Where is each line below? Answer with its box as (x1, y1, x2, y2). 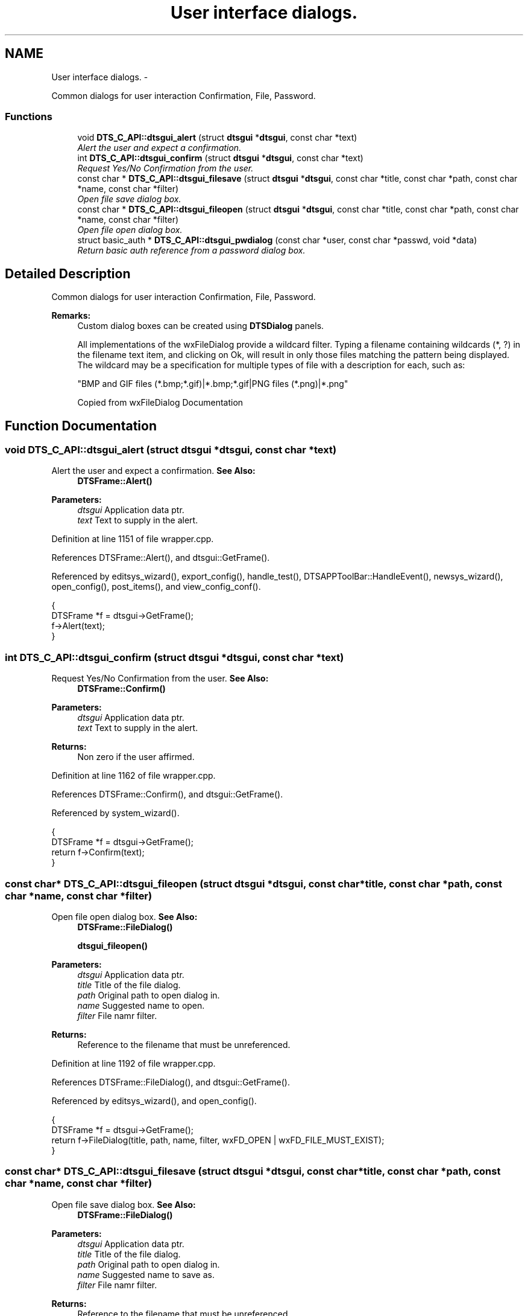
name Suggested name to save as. (77, 1269, 215, 1280)
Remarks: (51, 310, 91, 321)
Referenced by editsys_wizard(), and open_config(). (51, 1095, 257, 1106)
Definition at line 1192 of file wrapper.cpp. (51, 1058, 216, 1068)
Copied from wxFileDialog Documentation (77, 397, 244, 408)
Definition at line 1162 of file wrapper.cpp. (51, 770, 216, 781)
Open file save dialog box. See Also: (51, 1199, 196, 1210)
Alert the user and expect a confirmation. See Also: (51, 465, 256, 476)
